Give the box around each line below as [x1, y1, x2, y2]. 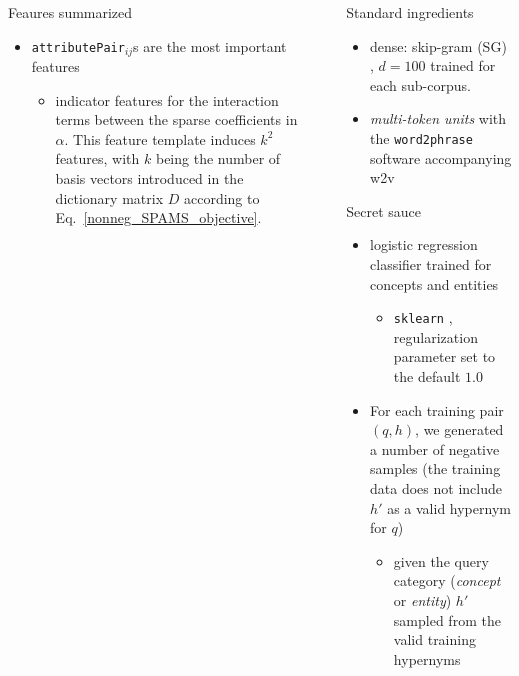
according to [183, 187, 260, 208]
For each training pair [370, 399, 504, 420]
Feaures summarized [8, 2, 133, 22]
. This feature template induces [64, 128, 256, 149]
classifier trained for [370, 254, 492, 274]
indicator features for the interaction [55, 89, 279, 110]
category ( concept [393, 570, 501, 591]
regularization [393, 326, 478, 347]
